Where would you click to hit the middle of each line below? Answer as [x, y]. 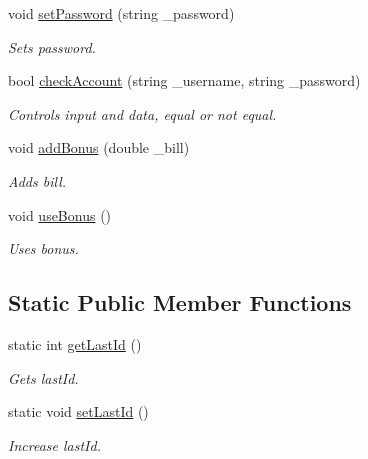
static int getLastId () [75, 343]
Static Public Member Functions [180, 302]
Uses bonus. [43, 248]
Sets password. [52, 46]
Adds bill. [37, 180]
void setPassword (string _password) [121, 13]
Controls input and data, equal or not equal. [142, 113]
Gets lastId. [43, 377]
